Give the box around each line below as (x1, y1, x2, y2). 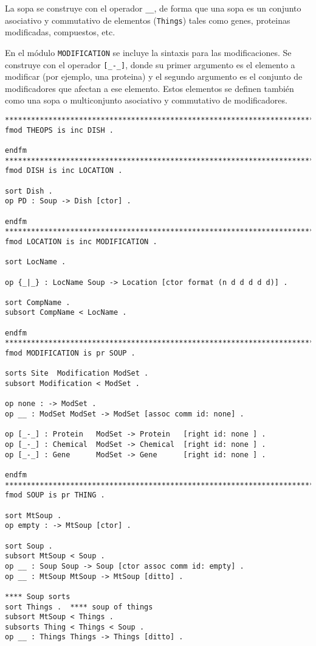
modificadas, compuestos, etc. (5, 26, 115, 38)
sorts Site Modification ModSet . (5, 369, 149, 378)
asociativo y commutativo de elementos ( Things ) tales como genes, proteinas (5, 13, 290, 26)
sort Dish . (5, 186, 53, 195)
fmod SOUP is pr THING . (5, 491, 105, 500)
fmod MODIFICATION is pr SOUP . (5, 349, 136, 358)
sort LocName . (5, 258, 66, 267)
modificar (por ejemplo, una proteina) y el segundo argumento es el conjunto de (5, 70, 303, 83)
